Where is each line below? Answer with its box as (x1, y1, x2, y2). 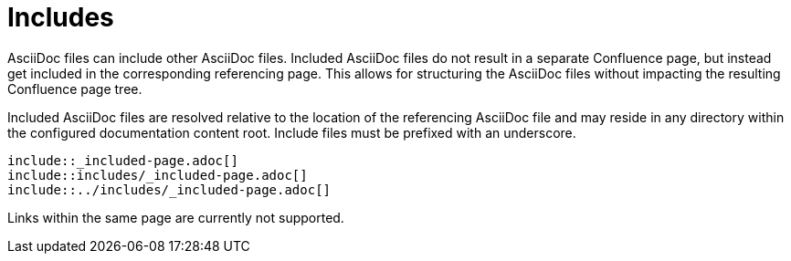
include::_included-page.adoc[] (7, 152, 238, 168)
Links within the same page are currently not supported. (7, 209, 344, 225)
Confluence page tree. (7, 80, 142, 97)
